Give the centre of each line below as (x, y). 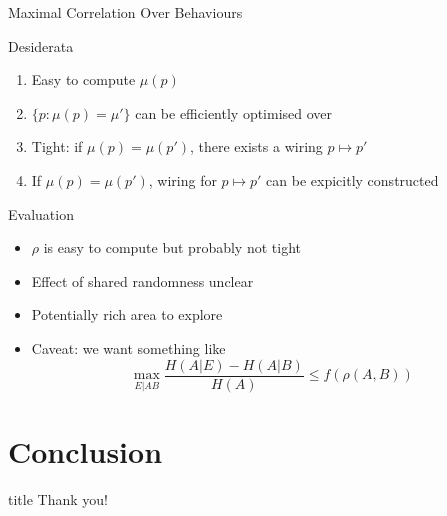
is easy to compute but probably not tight (172, 247)
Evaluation (41, 213)
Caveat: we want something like (128, 347)
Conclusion (85, 450)
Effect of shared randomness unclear (142, 280)
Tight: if (57, 146)
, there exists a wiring (256, 146)
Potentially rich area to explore (127, 314)
